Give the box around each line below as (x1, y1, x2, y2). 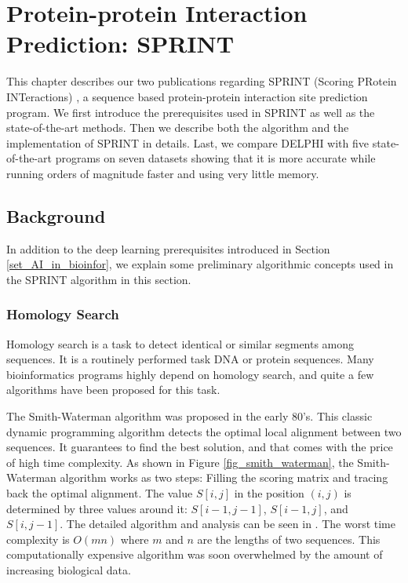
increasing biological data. (6, 561, 131, 578)
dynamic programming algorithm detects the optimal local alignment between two (6, 423, 402, 439)
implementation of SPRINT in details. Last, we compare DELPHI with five (6, 134, 369, 151)
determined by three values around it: (6, 500, 188, 516)
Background (6, 203, 106, 228)
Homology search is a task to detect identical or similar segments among (6, 335, 355, 352)
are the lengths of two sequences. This (197, 530, 381, 547)
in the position (234, 485, 304, 501)
